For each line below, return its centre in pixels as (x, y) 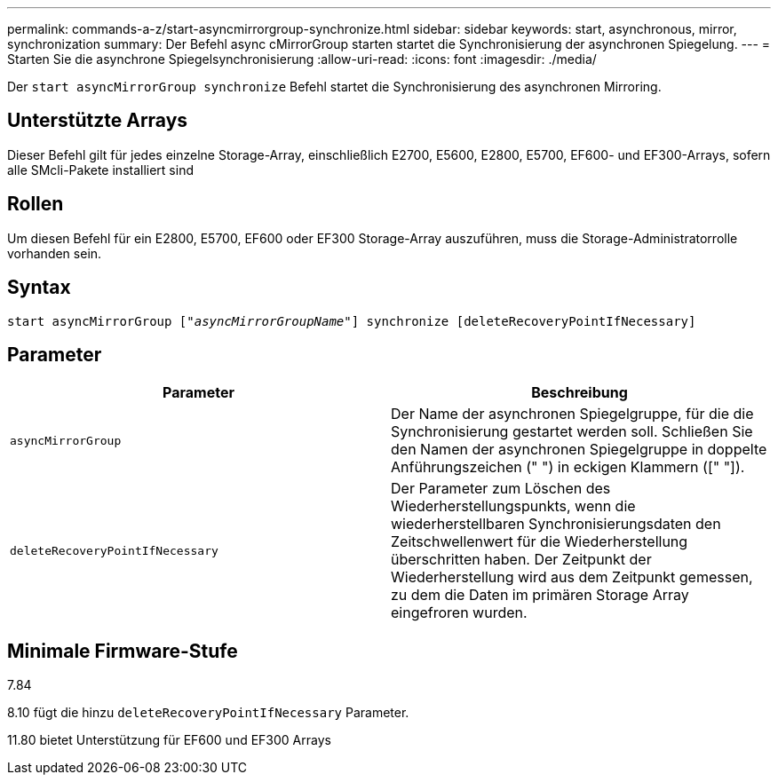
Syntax (39, 288)
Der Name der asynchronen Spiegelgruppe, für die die (572, 414)
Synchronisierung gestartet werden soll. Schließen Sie (572, 432)
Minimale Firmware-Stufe (123, 651)
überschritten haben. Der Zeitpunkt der (521, 560)
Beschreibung (580, 393)
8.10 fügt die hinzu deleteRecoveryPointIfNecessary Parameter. (208, 713)
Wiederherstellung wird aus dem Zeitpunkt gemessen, (572, 577)
